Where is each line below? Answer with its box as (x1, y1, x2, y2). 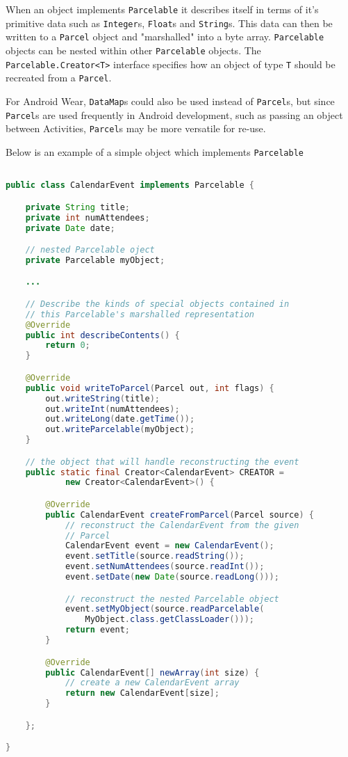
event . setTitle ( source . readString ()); (65, 551, 245, 561)
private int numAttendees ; (25, 212, 150, 223)
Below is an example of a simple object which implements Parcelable (6, 144, 304, 159)
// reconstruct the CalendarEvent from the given (65, 520, 299, 530)
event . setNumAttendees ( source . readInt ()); (65, 561, 265, 572)
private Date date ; (25, 223, 115, 233)
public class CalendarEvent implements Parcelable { (6, 180, 254, 191)
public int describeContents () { (25, 330, 180, 340)
